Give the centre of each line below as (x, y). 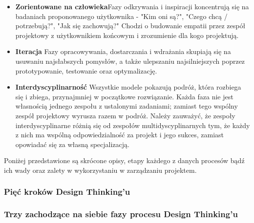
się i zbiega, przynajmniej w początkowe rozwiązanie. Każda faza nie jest (124, 96)
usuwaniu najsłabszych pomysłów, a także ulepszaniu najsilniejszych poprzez (130, 61)
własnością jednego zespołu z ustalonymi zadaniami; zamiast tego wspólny (127, 106)
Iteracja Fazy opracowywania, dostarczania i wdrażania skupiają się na (123, 51)
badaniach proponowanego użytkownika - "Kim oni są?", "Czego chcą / (121, 16)
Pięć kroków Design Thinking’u (67, 192)
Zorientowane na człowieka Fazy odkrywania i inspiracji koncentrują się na (132, 6)
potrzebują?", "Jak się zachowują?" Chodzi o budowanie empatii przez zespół (130, 26)
